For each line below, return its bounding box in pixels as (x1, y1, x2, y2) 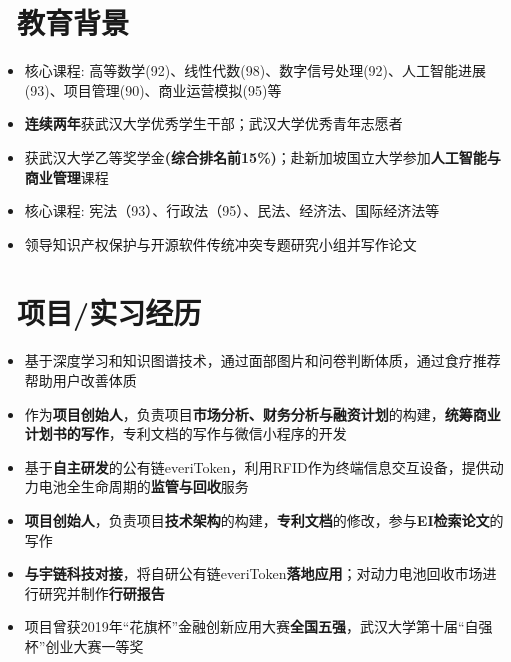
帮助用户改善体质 (24, 370, 137, 390)
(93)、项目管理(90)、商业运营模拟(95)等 (24, 79, 282, 100)
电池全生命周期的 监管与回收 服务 (38, 476, 249, 497)
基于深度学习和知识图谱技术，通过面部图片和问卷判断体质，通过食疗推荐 (24, 350, 501, 371)
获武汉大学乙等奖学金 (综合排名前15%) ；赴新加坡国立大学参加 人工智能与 (24, 146, 501, 167)
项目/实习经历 (17, 292, 202, 333)
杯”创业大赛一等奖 (24, 635, 144, 656)
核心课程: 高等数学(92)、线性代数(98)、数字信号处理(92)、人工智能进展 (24, 60, 487, 81)
